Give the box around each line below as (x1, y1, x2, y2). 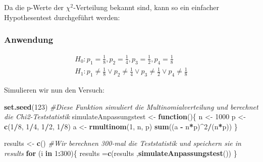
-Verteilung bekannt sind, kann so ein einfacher (73, 2, 220, 12)
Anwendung (4, 33, 54, 46)
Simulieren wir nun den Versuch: (4, 85, 104, 95)
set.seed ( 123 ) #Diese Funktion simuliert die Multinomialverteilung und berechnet (4, 101, 258, 112)
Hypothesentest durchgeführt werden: (4, 12, 120, 22)
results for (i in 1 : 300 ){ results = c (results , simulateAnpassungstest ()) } (4, 148, 237, 158)
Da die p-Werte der (4, 2, 64, 12)
